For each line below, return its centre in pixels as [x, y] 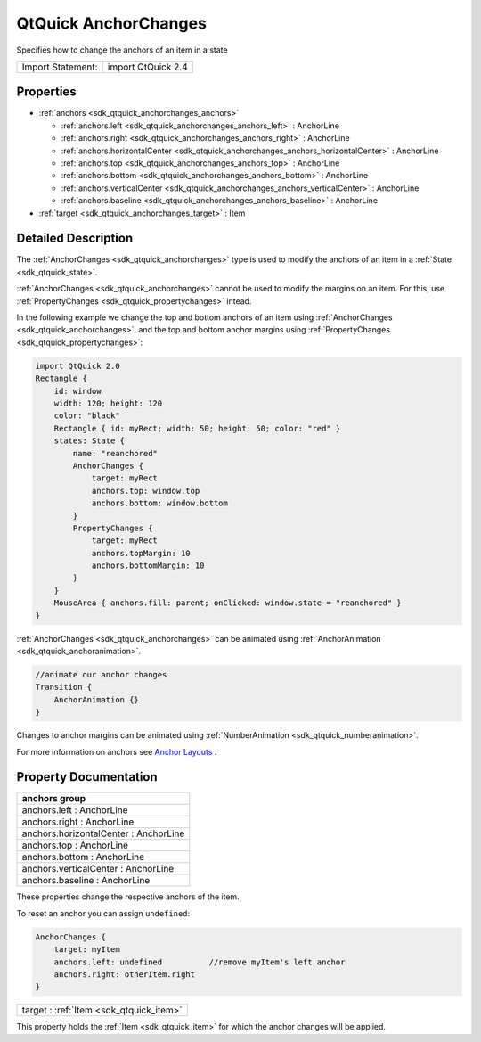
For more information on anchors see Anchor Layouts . [117, 751]
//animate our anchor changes [101, 674]
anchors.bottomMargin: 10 [148, 566]
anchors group [54, 799]
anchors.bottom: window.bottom [160, 503]
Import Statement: [60, 67]
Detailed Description [75, 238]
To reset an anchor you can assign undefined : [103, 913]
